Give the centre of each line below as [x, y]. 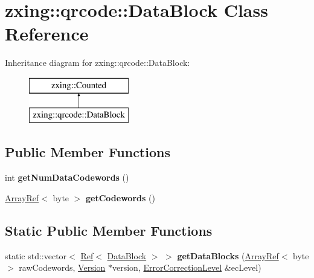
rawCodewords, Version [62, 267]
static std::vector [36, 255]
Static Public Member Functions [109, 230]
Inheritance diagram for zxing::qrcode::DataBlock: [98, 63]
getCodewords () [120, 197]
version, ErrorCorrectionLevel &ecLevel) [187, 267]
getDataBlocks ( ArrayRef [228, 255]
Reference [47, 34]
